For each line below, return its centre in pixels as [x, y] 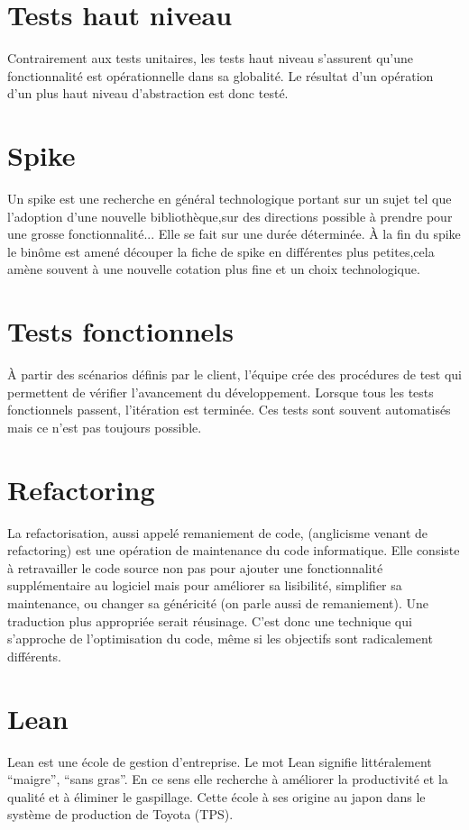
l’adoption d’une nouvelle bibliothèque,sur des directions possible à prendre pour [230, 216]
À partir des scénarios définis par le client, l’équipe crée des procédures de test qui [234, 374]
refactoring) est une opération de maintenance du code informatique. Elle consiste [234, 550]
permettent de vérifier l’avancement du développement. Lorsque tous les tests [221, 392]
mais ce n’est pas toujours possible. [105, 427]
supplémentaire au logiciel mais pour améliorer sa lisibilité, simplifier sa [205, 585]
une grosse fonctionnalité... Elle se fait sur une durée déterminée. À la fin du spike [234, 234]
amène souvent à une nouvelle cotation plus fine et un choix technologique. [214, 269]
